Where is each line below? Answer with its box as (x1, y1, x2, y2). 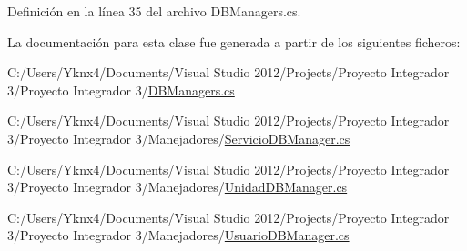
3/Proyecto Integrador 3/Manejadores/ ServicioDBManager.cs (7, 128, 350, 147)
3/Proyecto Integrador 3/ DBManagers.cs (7, 80, 235, 99)
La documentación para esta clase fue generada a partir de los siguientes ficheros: (7, 32, 461, 51)
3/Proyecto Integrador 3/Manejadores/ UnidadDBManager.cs (7, 177, 348, 196)
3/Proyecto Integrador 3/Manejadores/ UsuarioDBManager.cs (7, 226, 350, 245)
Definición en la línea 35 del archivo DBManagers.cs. (7, 2, 301, 20)
